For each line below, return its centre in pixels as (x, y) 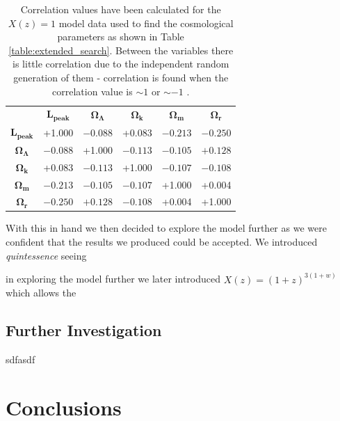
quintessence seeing (46, 255)
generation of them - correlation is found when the (121, 77)
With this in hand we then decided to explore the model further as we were (166, 228)
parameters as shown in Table (121, 37)
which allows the (41, 293)
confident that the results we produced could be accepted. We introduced (162, 242)
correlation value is (92, 91)
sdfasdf (21, 359)
